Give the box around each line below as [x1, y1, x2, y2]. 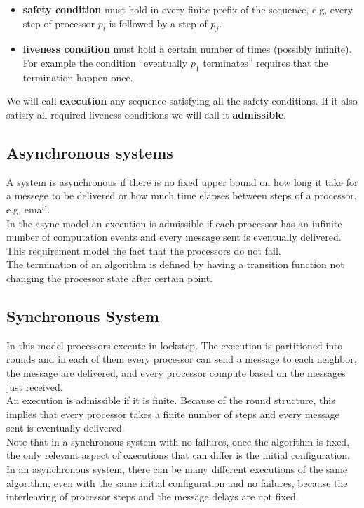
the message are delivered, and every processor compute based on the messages [6, 365, 346, 380]
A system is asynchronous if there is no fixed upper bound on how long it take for [6, 174, 358, 189]
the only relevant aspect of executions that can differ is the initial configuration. [6, 448, 350, 462]
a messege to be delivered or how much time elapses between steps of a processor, [6, 188, 357, 203]
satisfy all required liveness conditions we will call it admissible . [6, 107, 286, 121]
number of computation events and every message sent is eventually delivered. [6, 229, 342, 244]
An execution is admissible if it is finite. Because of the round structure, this [6, 393, 335, 408]
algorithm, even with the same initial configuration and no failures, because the [6, 475, 348, 490]
